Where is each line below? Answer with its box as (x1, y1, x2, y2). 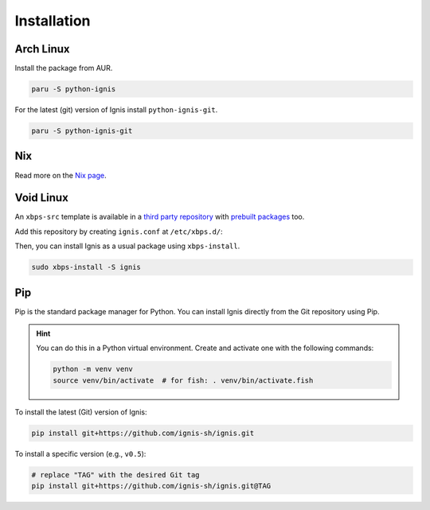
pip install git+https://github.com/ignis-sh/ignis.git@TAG (31, 481, 272, 491)
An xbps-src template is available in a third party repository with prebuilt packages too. (14, 212, 305, 222)
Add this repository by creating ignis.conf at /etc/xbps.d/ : (14, 227, 223, 236)
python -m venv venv (53, 364, 133, 374)
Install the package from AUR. (14, 64, 113, 73)
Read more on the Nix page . (14, 170, 107, 180)
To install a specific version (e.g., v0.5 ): (14, 449, 147, 458)
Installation (14, 12, 91, 29)
